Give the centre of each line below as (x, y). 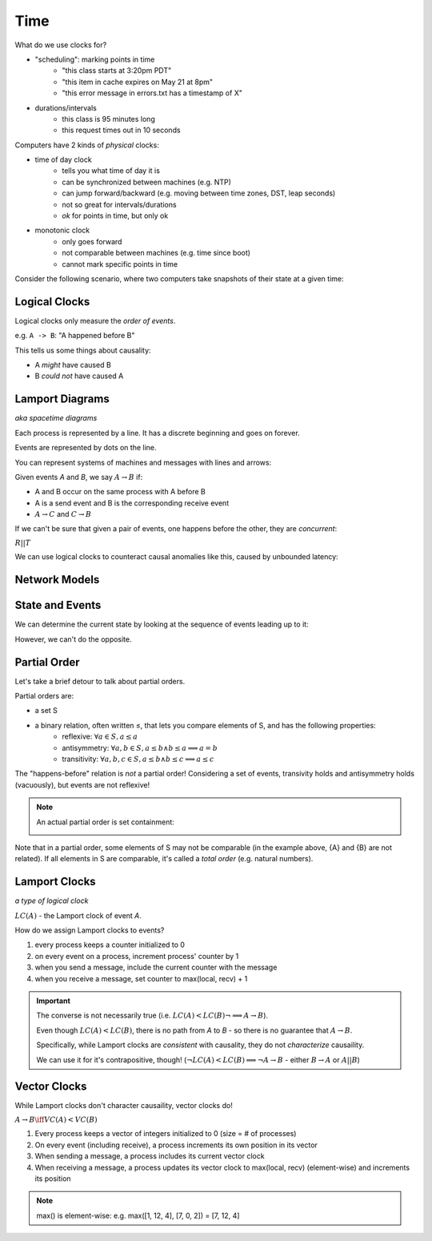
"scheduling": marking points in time (95, 59)
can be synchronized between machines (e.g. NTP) (147, 182)
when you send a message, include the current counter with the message (156, 967)
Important (54, 1001)
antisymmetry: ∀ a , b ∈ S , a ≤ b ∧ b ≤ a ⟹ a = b (140, 747)
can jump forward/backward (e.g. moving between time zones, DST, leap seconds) (199, 193)
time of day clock (63, 159)
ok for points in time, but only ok (115, 216)
